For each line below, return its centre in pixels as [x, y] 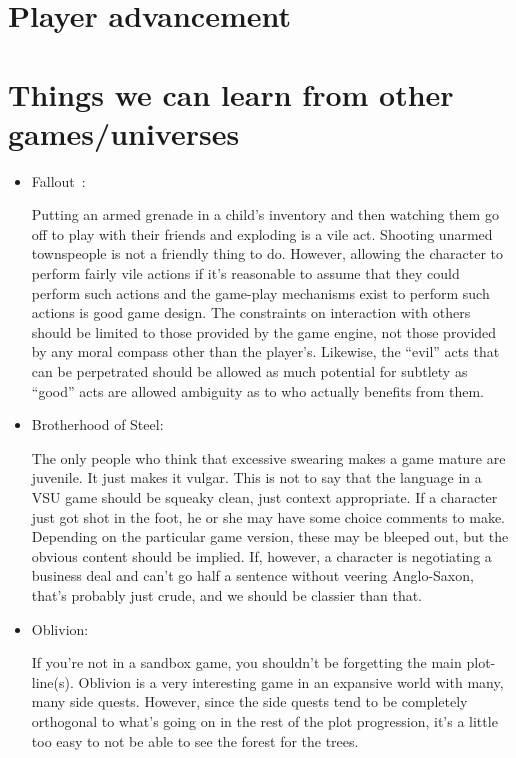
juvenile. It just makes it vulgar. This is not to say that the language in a [256, 477]
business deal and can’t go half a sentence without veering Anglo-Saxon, [252, 575]
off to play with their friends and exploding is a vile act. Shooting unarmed [262, 233]
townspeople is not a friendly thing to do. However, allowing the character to [267, 253]
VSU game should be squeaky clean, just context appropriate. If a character [264, 497]
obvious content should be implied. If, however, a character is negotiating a [261, 555]
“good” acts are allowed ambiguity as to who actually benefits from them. [257, 390]
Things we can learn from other [231, 93]
